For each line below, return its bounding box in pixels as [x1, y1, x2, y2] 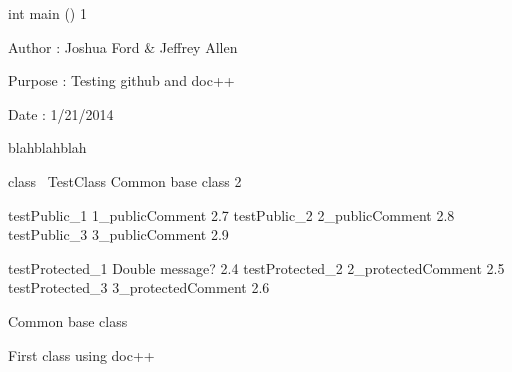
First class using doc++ [8, 344, 155, 365]
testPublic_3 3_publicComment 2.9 [8, 224, 229, 245]
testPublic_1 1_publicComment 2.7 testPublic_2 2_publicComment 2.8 [8, 204, 455, 225]
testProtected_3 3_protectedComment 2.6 [8, 277, 270, 298]
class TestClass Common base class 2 [8, 170, 242, 191]
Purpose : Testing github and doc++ [8, 70, 235, 91]
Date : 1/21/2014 [8, 103, 114, 124]
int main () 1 [8, 3, 87, 23]
